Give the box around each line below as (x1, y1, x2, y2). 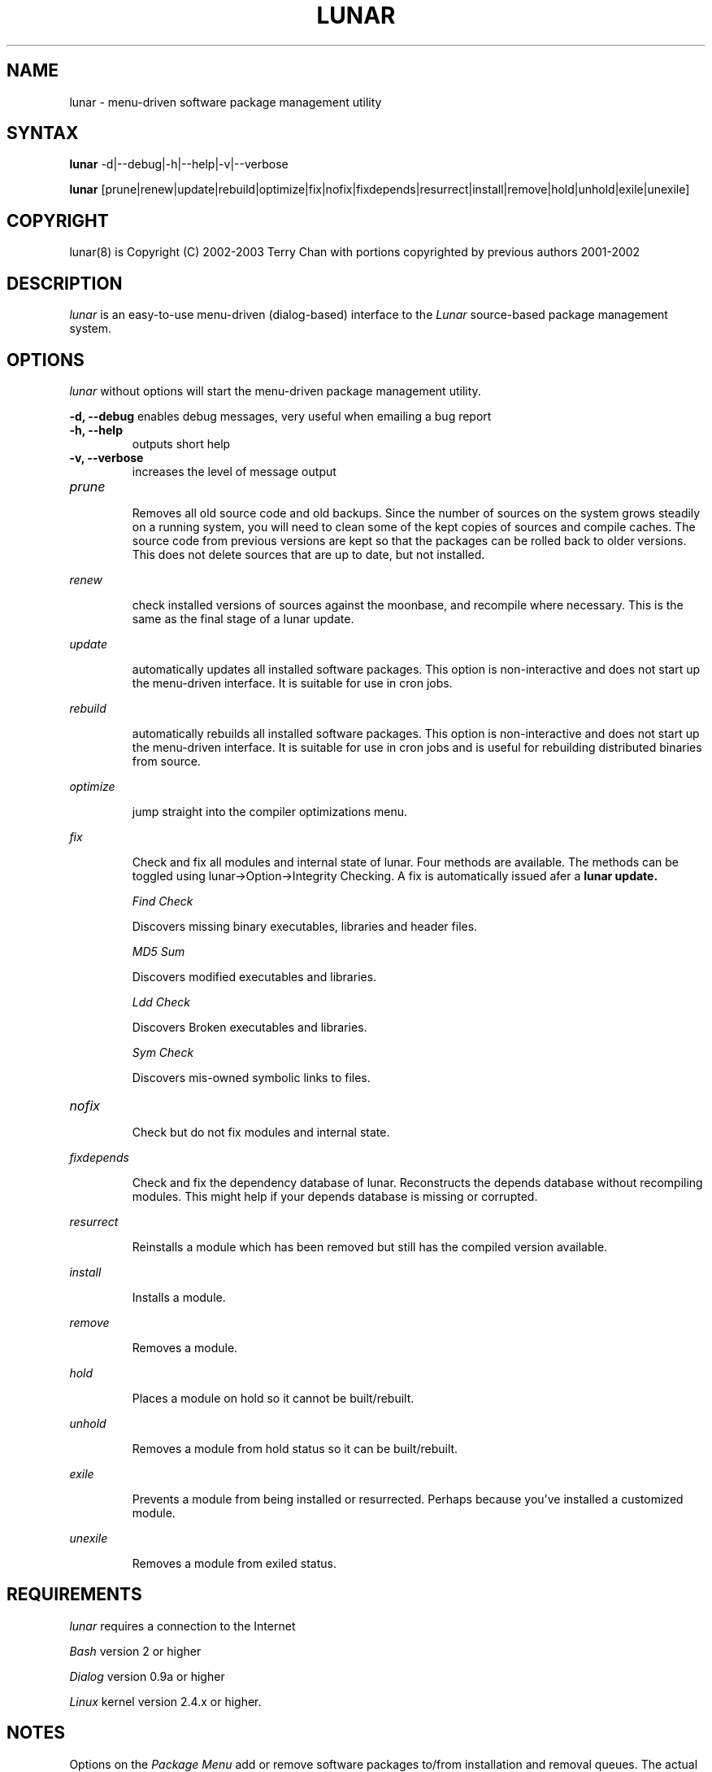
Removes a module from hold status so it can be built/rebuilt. (132, 1441, 458, 1456)
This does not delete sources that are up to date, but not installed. (132, 547, 485, 561)
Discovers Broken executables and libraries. (132, 1019, 367, 1034)
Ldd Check (132, 994, 191, 1009)
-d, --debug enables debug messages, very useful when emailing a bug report (69, 408, 492, 423)
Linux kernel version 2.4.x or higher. (69, 1694, 262, 1709)
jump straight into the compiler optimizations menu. (132, 804, 408, 818)
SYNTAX (7, 123, 79, 144)
